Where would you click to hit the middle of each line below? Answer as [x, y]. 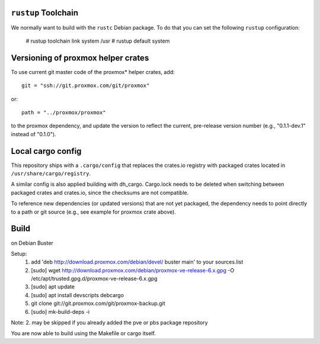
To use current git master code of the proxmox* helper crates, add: [93, 72]
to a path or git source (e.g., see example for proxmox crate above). [93, 212]
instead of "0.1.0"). [33, 134]
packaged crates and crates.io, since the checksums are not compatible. [100, 192]
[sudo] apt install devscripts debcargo [78, 295]
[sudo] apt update [53, 287]
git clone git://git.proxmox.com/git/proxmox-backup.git [98, 303]
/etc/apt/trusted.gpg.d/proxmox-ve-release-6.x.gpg [94, 279]
